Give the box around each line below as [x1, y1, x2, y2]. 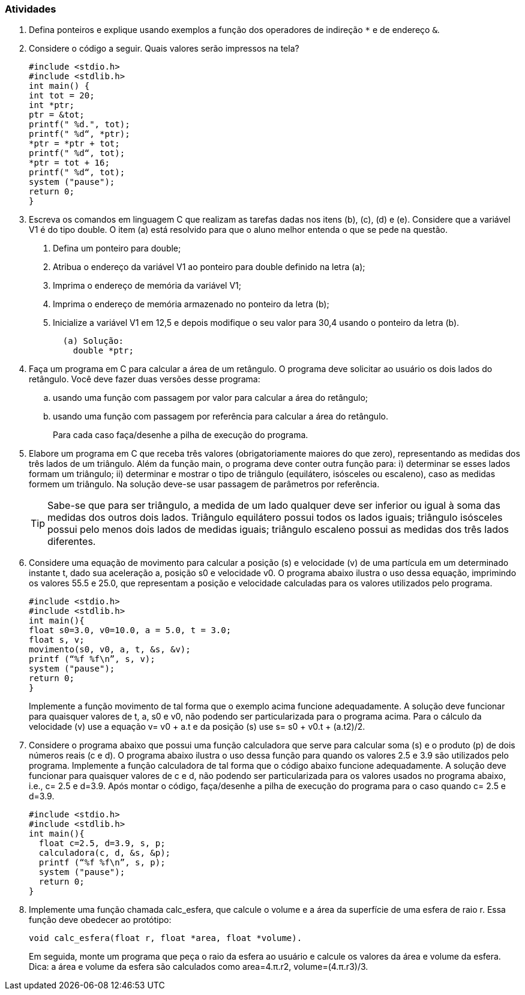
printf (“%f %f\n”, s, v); [29, 654, 155, 664]
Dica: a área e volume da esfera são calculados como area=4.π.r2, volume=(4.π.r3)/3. [29, 961, 368, 972]
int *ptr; [29, 100, 74, 110]
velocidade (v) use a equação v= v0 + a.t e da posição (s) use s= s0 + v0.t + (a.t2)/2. [29, 721, 365, 732]
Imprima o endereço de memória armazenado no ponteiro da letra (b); [53, 299, 329, 310]
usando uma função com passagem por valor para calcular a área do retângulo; [53, 392, 368, 403]
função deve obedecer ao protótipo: [29, 915, 172, 925]
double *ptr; [73, 346, 134, 356]
